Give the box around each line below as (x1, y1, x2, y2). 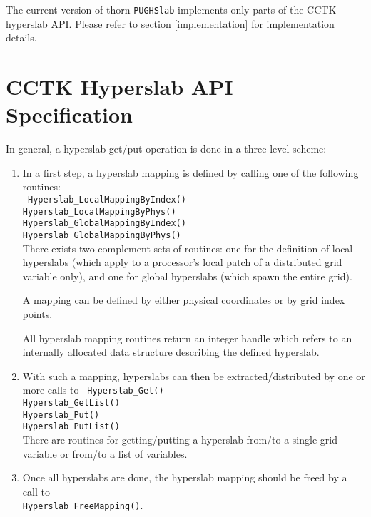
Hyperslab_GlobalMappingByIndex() (22, 218, 186, 229)
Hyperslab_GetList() (22, 397, 120, 408)
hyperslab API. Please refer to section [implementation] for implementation (6, 16, 335, 31)
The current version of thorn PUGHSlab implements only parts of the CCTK (6, 2, 337, 16)
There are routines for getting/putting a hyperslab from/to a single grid (22, 431, 337, 446)
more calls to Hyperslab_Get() (22, 382, 164, 397)
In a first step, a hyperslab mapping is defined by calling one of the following (22, 165, 359, 180)
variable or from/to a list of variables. (22, 446, 188, 461)
